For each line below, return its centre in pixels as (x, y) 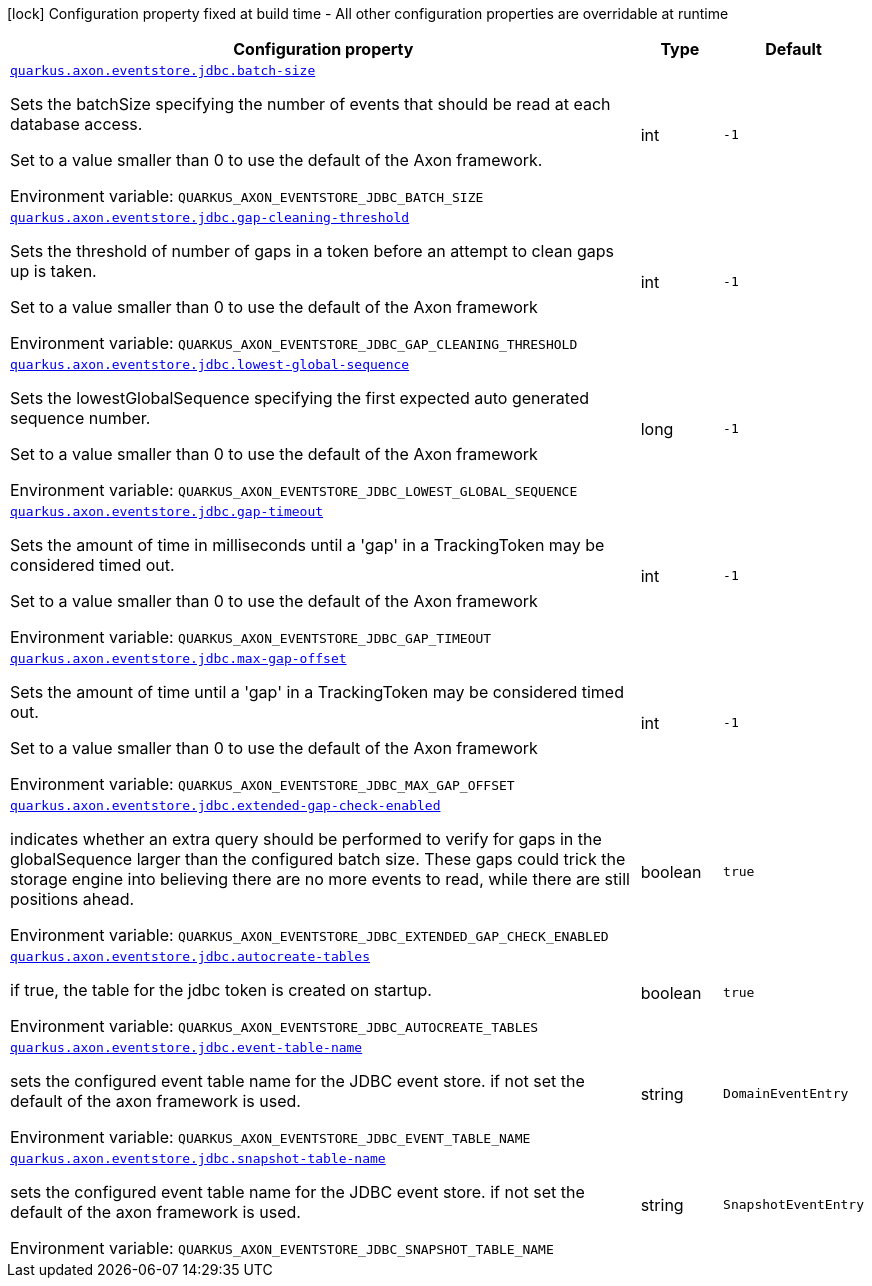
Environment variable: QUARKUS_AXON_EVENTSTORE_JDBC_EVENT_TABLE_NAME (270, 1137)
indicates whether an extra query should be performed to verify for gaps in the (306, 839)
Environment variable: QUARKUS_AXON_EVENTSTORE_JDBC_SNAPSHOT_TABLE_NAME (282, 1248)
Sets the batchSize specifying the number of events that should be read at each (310, 104)
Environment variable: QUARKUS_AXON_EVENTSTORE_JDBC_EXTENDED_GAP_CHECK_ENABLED (309, 935)
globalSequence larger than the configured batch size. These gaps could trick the (318, 859)
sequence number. (80, 418)
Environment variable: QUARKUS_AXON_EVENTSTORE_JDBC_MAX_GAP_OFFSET (262, 784)
